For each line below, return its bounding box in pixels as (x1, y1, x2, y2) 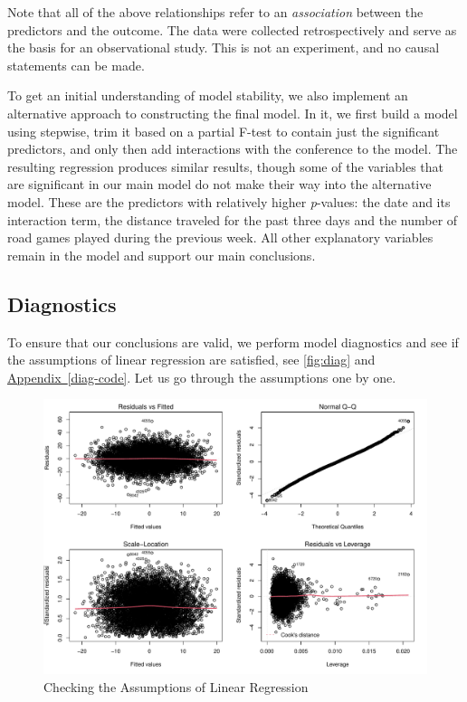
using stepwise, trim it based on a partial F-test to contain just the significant (7, 121, 440, 140)
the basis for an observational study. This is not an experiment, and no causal (7, 38, 440, 57)
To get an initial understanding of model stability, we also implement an (7, 86, 408, 105)
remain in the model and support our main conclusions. (7, 245, 316, 264)
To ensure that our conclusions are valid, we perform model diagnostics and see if (7, 332, 459, 351)
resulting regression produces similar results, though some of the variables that (7, 157, 444, 175)
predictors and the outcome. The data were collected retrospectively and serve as (7, 20, 457, 39)
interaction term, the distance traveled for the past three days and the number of (7, 210, 458, 229)
